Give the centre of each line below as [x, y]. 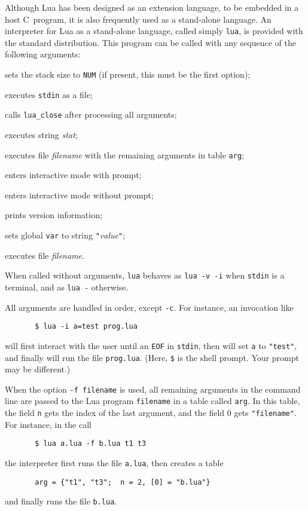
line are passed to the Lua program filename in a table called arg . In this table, [153, 401]
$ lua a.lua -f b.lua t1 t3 [91, 444]
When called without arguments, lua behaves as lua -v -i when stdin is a [145, 275]
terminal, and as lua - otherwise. [67, 287]
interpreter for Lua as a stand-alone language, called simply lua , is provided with [154, 31]
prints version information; [54, 215]
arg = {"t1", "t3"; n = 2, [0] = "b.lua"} [123, 482]
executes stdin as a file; [49, 94]
